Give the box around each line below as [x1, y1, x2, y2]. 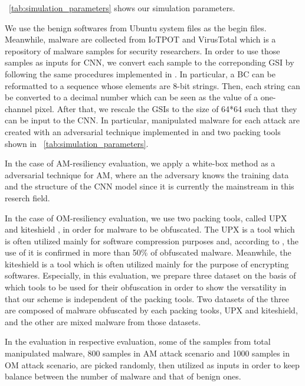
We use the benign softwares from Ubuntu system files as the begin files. [5, 21, 267, 34]
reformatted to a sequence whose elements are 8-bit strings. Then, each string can [5, 79, 300, 91]
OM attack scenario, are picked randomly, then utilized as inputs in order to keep [5, 358, 300, 371]
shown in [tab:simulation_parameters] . [5, 137, 149, 149]
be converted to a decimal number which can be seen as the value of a [5, 91, 258, 103]
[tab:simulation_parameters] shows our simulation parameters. [9, 2, 235, 14]
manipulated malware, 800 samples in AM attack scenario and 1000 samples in [5, 347, 290, 359]
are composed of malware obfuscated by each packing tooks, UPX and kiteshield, [5, 304, 298, 316]
